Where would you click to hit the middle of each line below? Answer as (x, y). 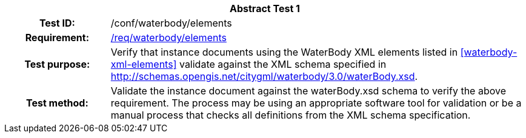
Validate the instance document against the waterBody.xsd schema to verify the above (308, 91)
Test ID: (57, 23)
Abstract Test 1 (265, 8)
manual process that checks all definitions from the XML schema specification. (291, 115)
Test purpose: (57, 64)
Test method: (57, 103)
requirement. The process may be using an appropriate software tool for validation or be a (316, 103)
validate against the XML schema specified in (283, 64)
